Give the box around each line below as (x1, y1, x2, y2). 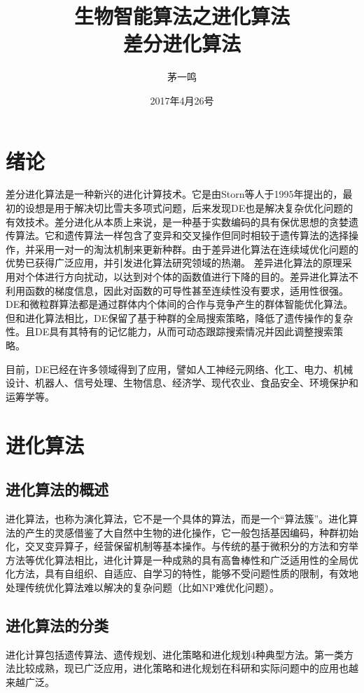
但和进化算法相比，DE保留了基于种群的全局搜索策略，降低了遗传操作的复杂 (6, 310, 353, 325)
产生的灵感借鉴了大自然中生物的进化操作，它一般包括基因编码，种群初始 (24, 525, 358, 539)
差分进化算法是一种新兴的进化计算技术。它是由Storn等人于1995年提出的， (6, 187, 343, 201)
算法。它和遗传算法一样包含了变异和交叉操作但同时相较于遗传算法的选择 (15, 228, 349, 243)
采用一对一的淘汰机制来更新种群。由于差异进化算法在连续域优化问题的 (34, 241, 358, 256)
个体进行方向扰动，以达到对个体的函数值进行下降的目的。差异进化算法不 (24, 269, 358, 283)
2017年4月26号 (150, 93, 214, 107)
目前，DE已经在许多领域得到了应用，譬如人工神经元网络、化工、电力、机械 (6, 361, 353, 376)
